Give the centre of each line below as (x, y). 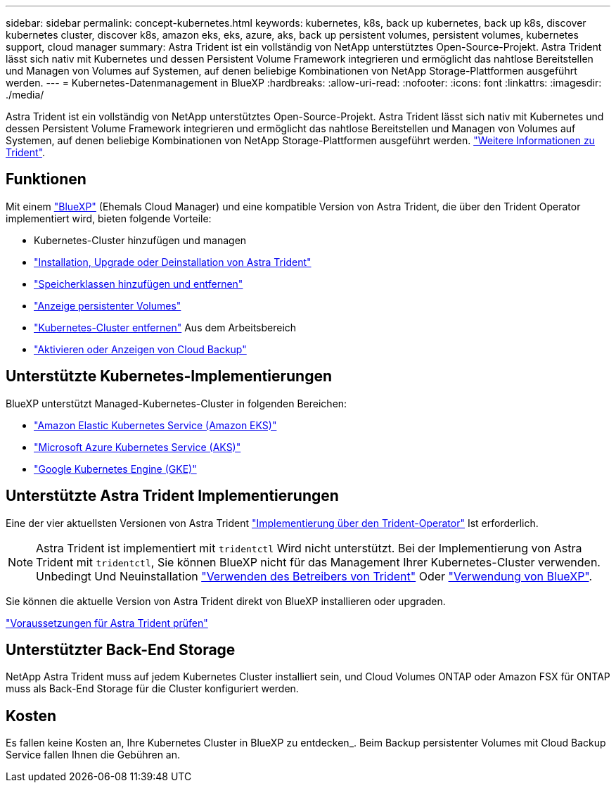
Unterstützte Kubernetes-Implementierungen (169, 376)
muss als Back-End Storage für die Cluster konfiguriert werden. (152, 689)
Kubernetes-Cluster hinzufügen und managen (140, 240)
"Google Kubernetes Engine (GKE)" (115, 469)
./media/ (25, 95)
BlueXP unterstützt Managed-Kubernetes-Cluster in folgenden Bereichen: (177, 403)
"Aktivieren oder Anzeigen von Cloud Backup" (140, 349)
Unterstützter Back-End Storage (121, 649)
